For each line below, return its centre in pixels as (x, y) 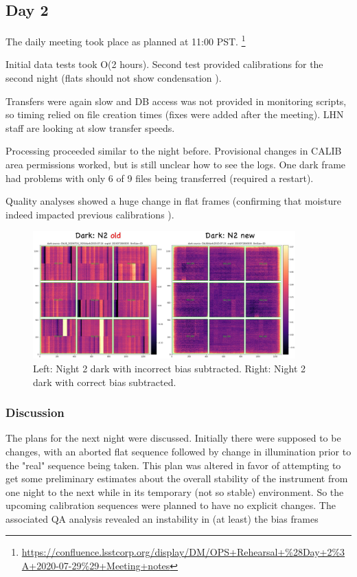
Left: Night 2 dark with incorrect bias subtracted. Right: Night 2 (169, 368)
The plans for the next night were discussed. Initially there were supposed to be (173, 438)
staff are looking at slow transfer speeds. (90, 127)
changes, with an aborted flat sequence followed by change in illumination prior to (178, 451)
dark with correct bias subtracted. (105, 382)
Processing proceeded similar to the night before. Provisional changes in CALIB (174, 151)
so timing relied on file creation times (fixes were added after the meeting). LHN (175, 114)
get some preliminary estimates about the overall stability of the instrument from (177, 478)
